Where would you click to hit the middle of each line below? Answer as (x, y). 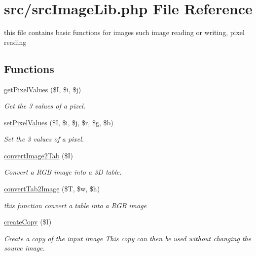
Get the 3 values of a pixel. (45, 106)
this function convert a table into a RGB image (75, 205)
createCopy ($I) (28, 222)
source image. (24, 248)
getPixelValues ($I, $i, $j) (43, 89)
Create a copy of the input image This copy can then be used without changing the (128, 238)
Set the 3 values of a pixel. (44, 139)
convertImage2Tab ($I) (39, 155)
